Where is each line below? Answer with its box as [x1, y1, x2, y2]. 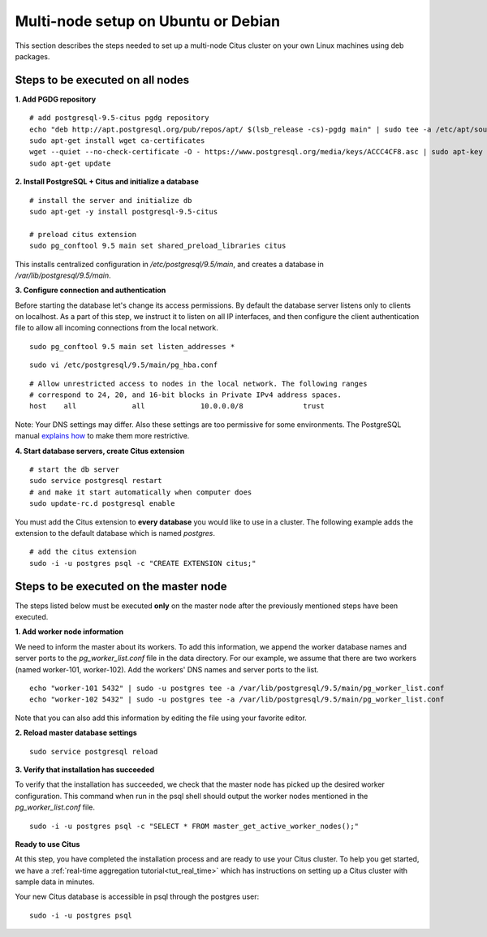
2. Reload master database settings [15, 728, 137, 738]
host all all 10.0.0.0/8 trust [29, 402, 325, 411]
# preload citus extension [29, 230, 137, 239]
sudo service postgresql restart [29, 476, 162, 486]
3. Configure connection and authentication [15, 285, 166, 296]
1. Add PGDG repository [15, 94, 97, 104]
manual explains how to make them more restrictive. [15, 431, 190, 441]
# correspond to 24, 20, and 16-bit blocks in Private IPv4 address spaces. [29, 391, 343, 399]
